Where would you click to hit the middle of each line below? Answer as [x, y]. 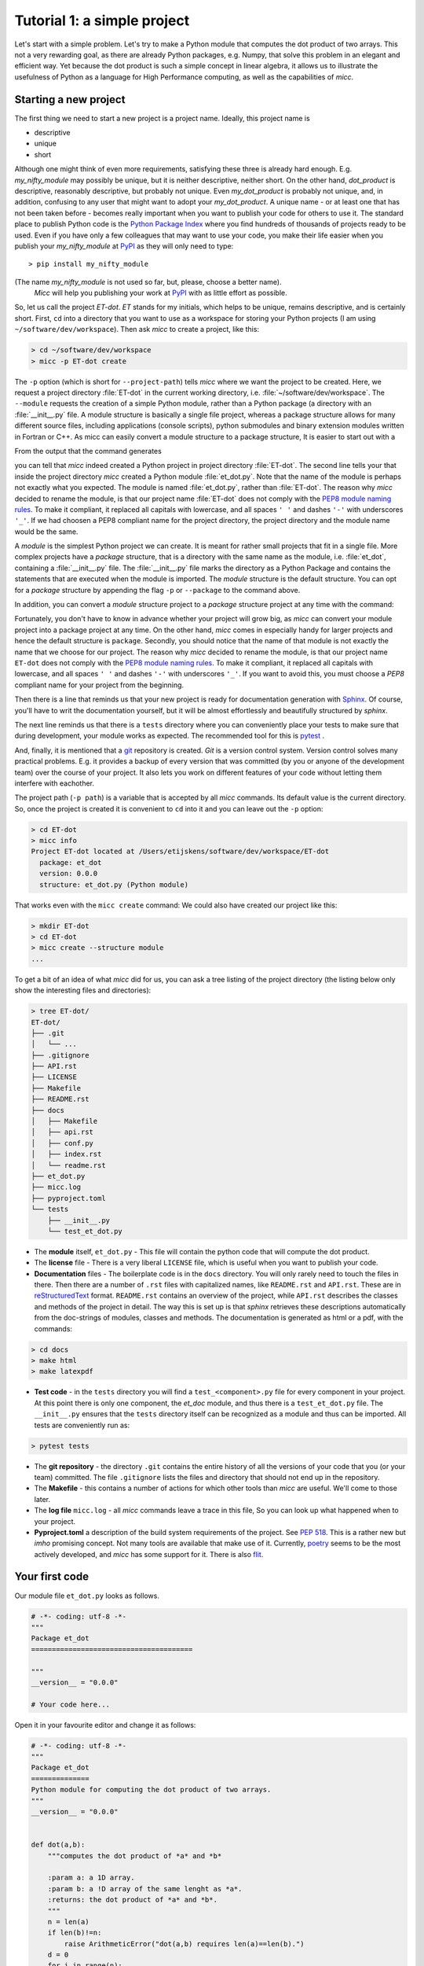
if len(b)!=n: [75, 1933]
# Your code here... [70, 1704]
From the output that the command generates [88, 451]
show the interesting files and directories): [83, 990]
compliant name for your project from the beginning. [99, 685]
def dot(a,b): [58, 1845]
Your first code [52, 1577]
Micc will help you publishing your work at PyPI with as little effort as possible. [161, 293]
